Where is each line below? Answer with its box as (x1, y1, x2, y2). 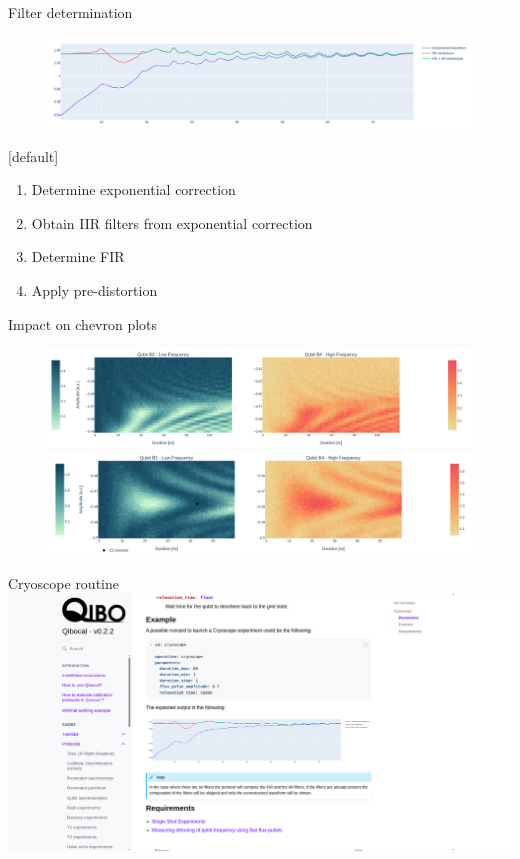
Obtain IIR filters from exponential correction (31, 212, 313, 233)
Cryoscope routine (8, 572, 119, 593)
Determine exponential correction (31, 179, 236, 200)
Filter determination (8, 2, 133, 22)
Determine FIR (31, 246, 125, 267)
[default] (8, 145, 59, 166)
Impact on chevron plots (8, 313, 158, 334)
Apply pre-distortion (31, 280, 158, 301)
